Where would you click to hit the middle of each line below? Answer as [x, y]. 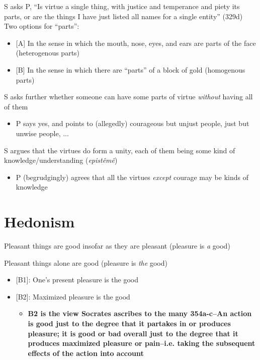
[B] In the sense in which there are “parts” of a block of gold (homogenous [131, 69]
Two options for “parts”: [42, 26]
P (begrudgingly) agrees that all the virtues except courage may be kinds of [132, 177]
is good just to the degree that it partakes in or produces [129, 323]
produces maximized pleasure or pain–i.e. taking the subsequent [142, 343]
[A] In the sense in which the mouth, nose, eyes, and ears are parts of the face [136, 43]
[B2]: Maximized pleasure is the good [73, 296]
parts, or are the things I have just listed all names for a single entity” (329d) [123, 16]
